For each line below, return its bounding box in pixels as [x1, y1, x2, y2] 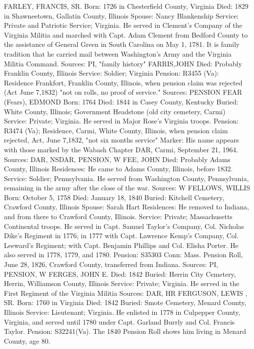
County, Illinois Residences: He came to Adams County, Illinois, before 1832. [4, 164, 233, 174]
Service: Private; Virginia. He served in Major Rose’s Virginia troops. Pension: [4, 116, 239, 126]
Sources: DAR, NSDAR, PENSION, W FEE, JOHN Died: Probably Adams [4, 154, 231, 164]
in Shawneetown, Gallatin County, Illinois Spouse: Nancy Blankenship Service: [4, 10, 239, 21]
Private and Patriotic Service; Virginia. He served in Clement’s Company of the [4, 20, 243, 30]
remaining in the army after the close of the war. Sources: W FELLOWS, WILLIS [4, 183, 250, 193]
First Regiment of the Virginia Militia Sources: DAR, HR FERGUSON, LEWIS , [4, 287, 248, 298]
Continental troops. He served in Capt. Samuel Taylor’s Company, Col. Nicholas [4, 221, 244, 231]
